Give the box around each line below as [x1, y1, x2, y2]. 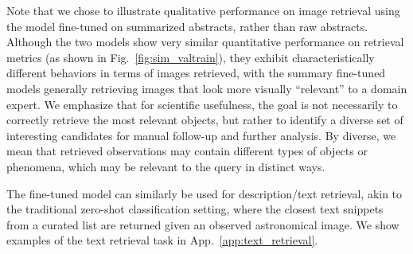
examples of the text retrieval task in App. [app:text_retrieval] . [6, 232, 318, 248]
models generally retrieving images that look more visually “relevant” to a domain [6, 80, 407, 96]
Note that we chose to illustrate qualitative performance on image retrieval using [6, 2, 400, 18]
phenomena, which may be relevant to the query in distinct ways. [6, 158, 325, 174]
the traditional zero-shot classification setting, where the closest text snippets [6, 201, 384, 217]
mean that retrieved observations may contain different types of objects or [6, 143, 368, 159]
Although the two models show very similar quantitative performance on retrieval [6, 33, 404, 50]
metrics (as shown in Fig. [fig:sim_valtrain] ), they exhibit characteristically [6, 49, 375, 65]
